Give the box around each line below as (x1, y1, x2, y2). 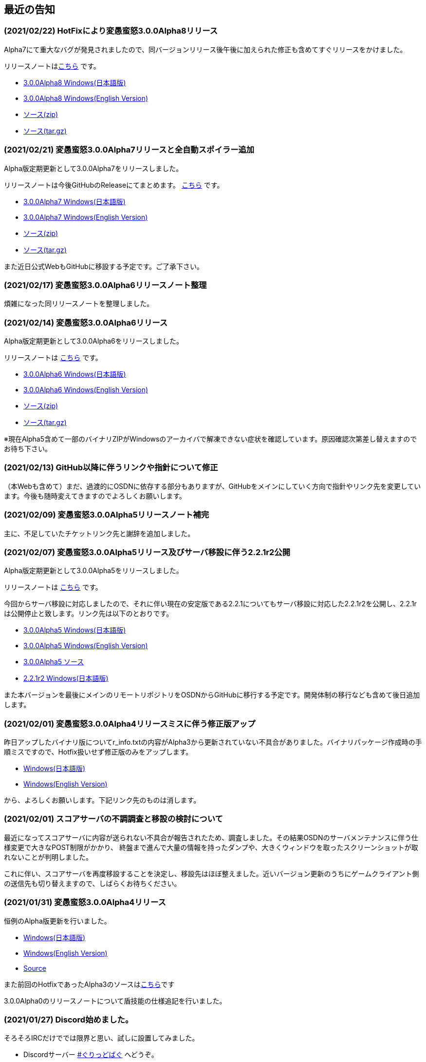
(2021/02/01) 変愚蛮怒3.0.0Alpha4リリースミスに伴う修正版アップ (4, 718, 256, 729)
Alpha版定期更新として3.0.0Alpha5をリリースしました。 (4, 566, 183, 575)
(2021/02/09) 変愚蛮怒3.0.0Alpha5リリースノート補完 (4, 510, 209, 520)
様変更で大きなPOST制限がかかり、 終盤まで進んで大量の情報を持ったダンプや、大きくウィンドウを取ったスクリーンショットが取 (4, 843, 418, 851)
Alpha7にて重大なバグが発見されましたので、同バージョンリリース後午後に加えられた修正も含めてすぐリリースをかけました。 (4, 45, 407, 54)
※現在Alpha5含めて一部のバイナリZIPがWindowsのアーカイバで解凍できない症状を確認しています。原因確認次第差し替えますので (4, 435, 417, 444)
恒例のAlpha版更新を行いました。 (4, 916, 111, 925)
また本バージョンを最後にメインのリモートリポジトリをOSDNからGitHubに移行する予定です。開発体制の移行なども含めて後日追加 (4, 691, 420, 699)
